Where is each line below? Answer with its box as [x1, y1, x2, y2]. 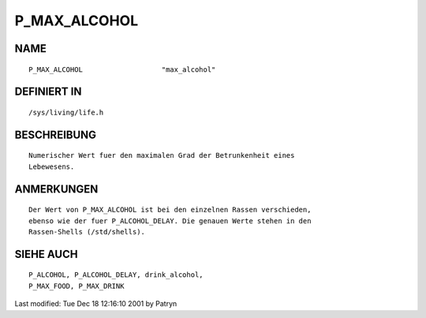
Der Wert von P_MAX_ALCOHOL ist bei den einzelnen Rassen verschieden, [28, 205, 312, 215]
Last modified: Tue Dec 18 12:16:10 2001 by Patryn [14, 299, 177, 309]
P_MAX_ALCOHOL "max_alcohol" [28, 65, 216, 74]
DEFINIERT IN [14, 85, 82, 99]
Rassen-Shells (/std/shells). [28, 227, 146, 236]
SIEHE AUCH [14, 247, 78, 260]
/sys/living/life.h [28, 107, 104, 117]
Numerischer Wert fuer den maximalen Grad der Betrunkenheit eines [28, 151, 295, 160]
